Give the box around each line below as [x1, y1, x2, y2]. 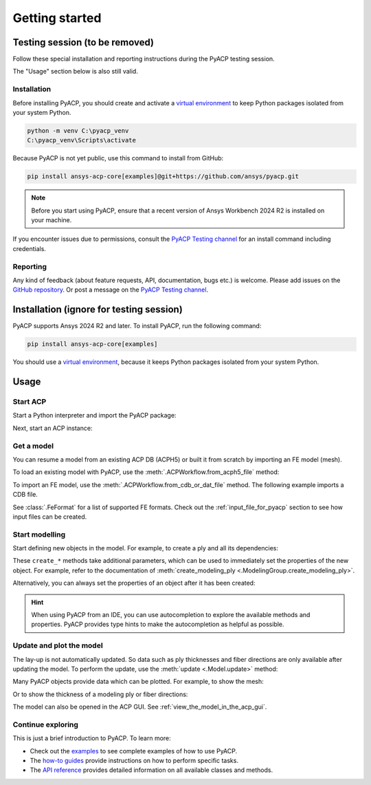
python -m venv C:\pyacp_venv [27, 127, 129, 134]
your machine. [31, 216, 72, 224]
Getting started [12, 10, 102, 25]
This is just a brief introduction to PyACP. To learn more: [12, 734, 171, 742]
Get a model [12, 441, 54, 451]
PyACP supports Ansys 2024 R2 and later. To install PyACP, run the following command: [12, 322, 262, 330]
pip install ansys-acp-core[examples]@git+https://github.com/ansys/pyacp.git [27, 173, 299, 180]
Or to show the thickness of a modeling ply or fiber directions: [12, 690, 188, 698]
